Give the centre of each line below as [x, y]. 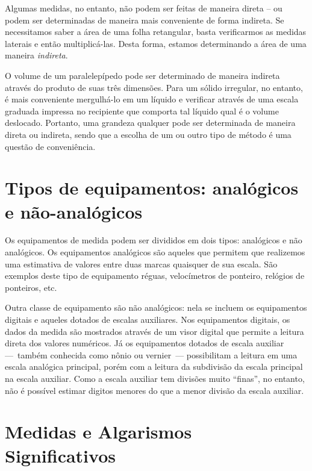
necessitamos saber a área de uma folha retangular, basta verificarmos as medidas [156, 32]
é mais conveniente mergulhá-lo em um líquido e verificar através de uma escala [152, 99]
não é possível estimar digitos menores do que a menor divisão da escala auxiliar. [154, 390]
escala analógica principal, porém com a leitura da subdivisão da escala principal [154, 367]
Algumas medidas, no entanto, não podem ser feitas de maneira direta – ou [144, 8]
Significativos [60, 455]
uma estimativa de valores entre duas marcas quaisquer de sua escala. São [141, 264]
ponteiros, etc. [31, 287]
